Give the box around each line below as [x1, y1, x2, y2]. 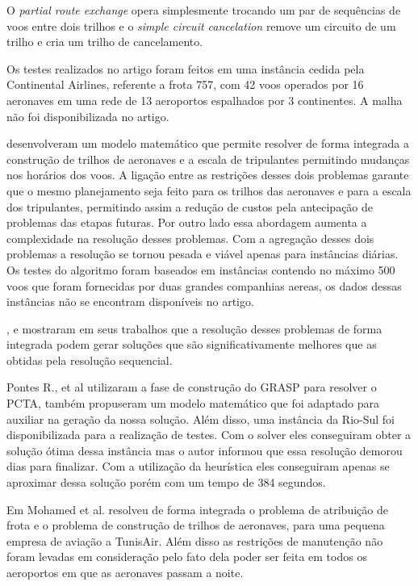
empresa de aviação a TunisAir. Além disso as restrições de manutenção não [6, 532, 383, 549]
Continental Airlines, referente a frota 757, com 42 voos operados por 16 [6, 76, 364, 93]
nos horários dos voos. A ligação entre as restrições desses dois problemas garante [6, 166, 409, 183]
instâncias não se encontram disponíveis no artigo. [6, 293, 254, 310]
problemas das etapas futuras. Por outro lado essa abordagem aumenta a [6, 214, 367, 231]
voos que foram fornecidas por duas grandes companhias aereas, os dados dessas [6, 277, 402, 294]
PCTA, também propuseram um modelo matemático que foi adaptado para [6, 395, 379, 412]
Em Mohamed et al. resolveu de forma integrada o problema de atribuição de [6, 500, 388, 517]
